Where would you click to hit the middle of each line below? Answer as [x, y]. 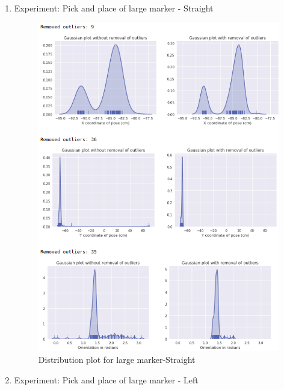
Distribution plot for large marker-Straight [117, 359]
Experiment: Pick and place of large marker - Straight [114, 8]
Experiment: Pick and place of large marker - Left [106, 379]
